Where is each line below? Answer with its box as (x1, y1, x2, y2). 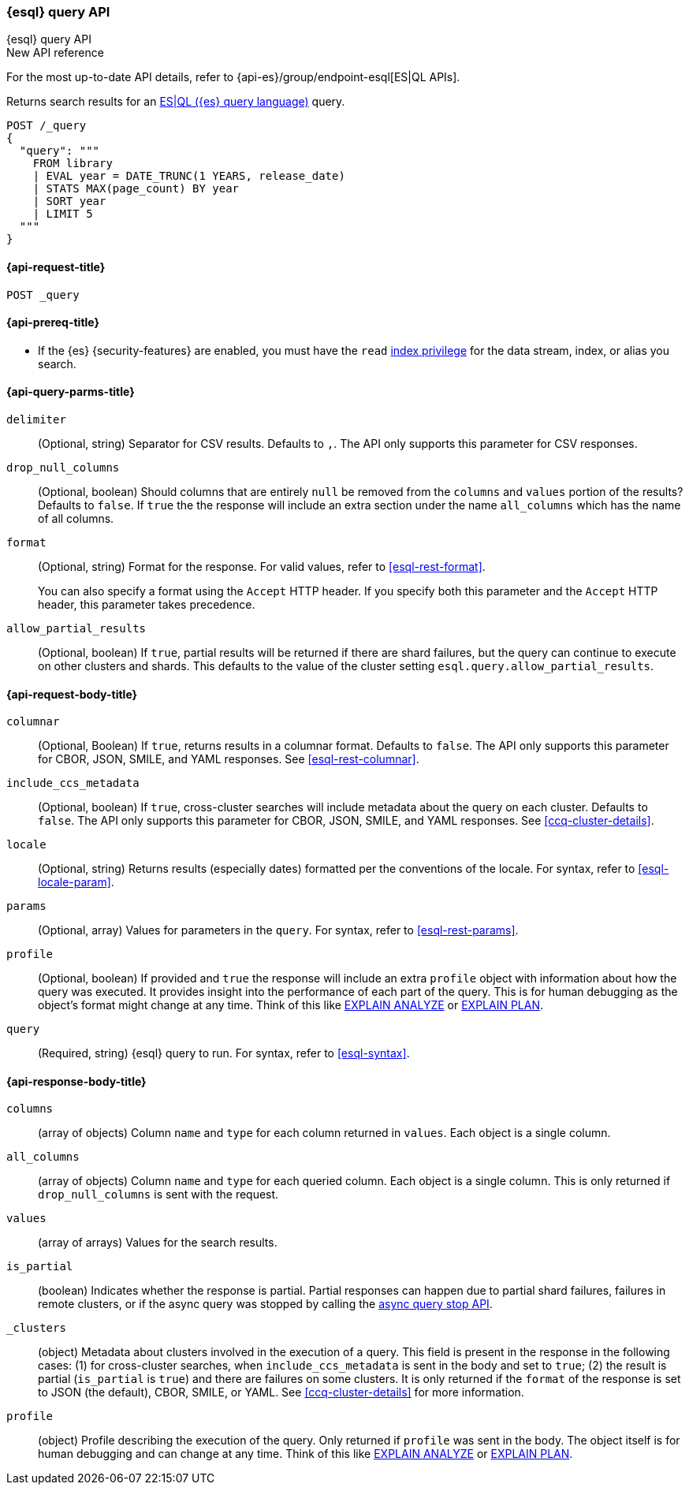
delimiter (6, 413, 66, 427)
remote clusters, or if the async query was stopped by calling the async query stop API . (38, 1297, 493, 1311)
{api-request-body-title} (6, 687, 138, 701)
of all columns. (38, 512, 114, 526)
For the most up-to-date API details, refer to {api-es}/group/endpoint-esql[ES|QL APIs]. (6, 70, 460, 84)
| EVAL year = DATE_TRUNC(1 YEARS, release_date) (32, 170, 345, 183)
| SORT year (32, 195, 106, 208)
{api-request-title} (6, 259, 106, 274)
